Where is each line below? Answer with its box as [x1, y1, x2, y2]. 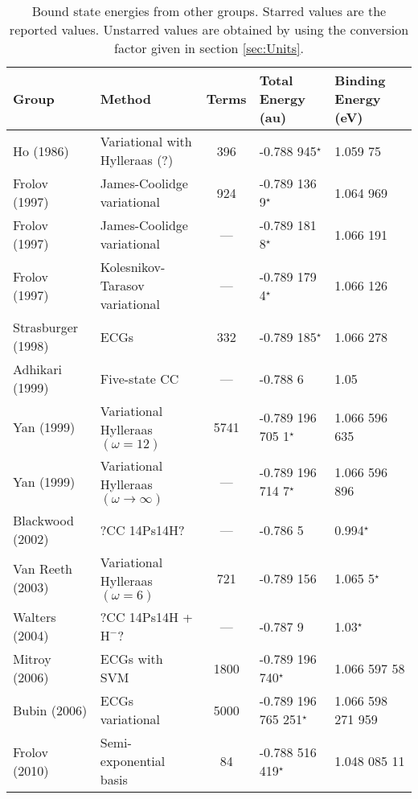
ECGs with [100, 649, 163, 668]
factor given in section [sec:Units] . [114, 39, 304, 57]
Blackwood [13, 511, 74, 529]
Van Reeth [13, 559, 73, 578]
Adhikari [13, 360, 62, 378]
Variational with [100, 132, 192, 150]
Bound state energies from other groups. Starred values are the [31, 2, 387, 20]
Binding [334, 71, 386, 89]
